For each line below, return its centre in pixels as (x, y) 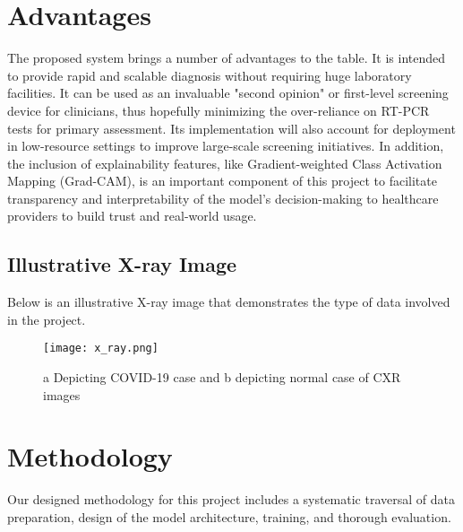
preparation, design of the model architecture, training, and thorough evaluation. (229, 517)
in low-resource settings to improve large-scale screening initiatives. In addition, (226, 146)
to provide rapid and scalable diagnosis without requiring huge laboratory (210, 75)
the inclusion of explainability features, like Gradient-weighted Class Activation (225, 163)
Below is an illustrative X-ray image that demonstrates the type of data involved (229, 302)
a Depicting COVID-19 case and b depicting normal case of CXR (222, 377)
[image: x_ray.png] (101, 349)
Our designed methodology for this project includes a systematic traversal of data (231, 499)
